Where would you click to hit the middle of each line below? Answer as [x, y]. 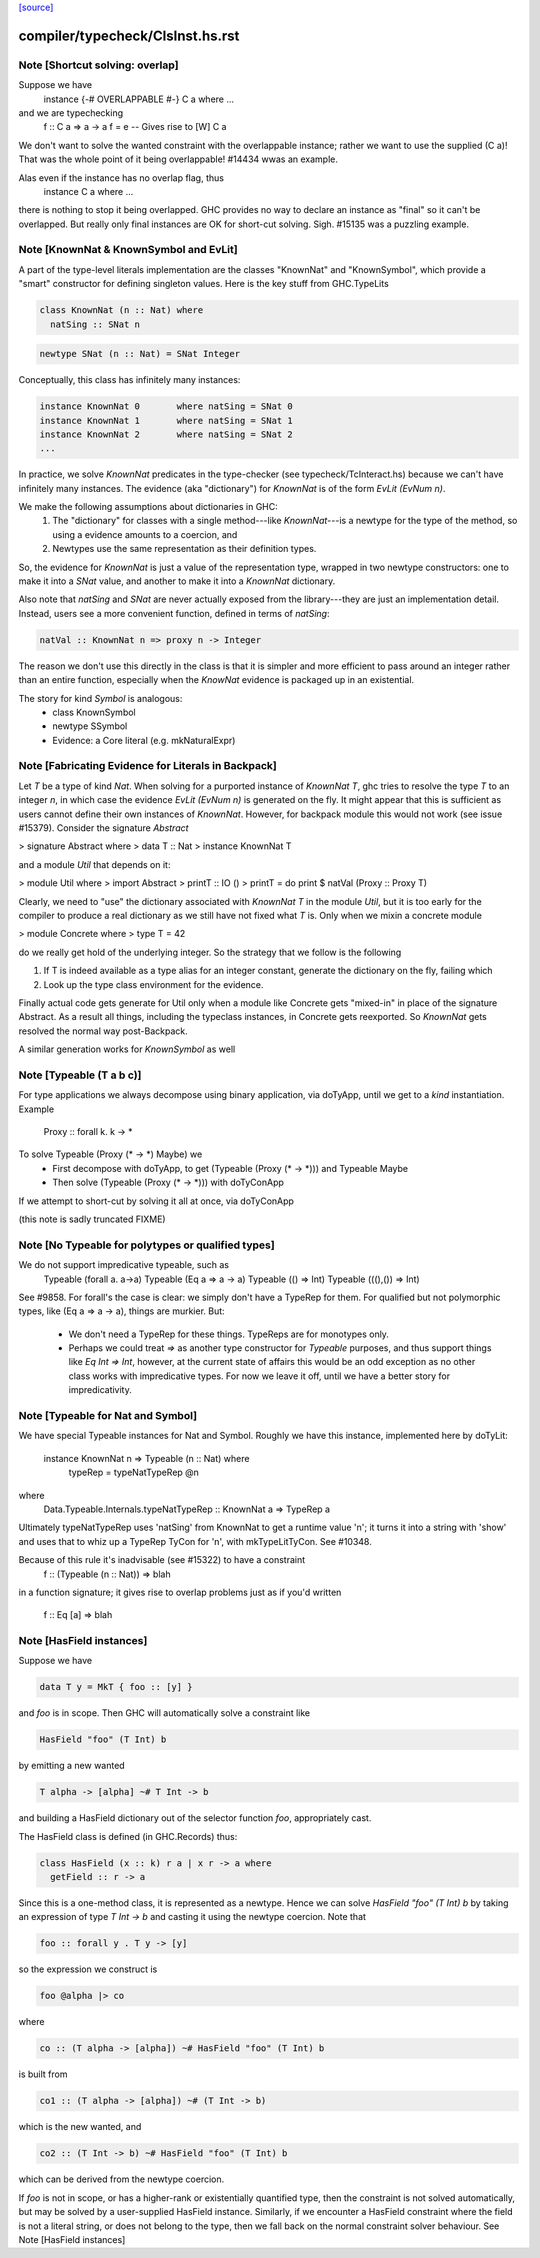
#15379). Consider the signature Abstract [103, 828]
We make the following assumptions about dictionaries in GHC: [148, 507]
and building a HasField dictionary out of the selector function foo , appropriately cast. [195, 1818]
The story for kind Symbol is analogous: [100, 698]
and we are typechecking [71, 112]
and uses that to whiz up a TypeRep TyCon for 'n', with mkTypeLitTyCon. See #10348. [195, 1541]
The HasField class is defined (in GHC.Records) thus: [128, 1836]
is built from [43, 2074]
